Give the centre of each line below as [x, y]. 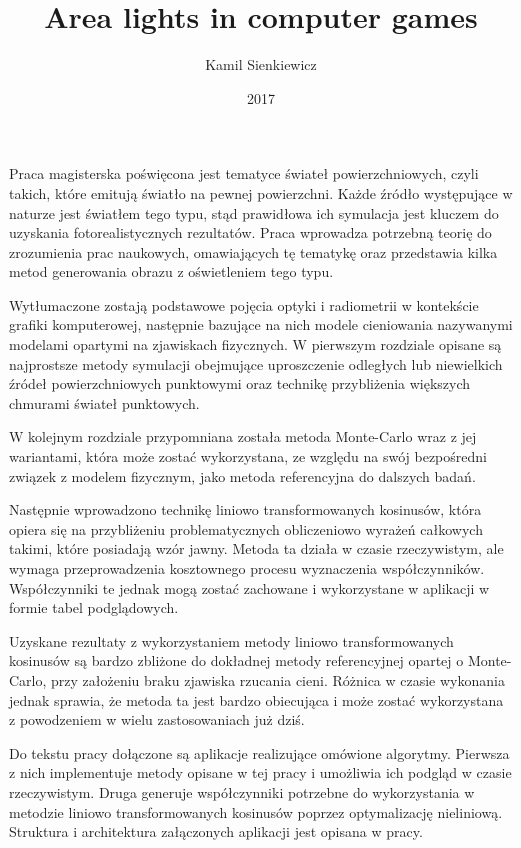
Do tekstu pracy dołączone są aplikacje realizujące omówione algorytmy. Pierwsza [259, 752]
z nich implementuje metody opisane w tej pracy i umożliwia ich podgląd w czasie [260, 772]
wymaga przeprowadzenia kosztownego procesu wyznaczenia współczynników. [247, 568]
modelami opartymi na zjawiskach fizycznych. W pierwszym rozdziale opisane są [255, 344]
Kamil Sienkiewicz [261, 64]
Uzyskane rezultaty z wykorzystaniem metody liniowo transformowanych [231, 640]
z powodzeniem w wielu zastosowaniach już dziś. [157, 719]
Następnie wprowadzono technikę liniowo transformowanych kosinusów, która [245, 509]
